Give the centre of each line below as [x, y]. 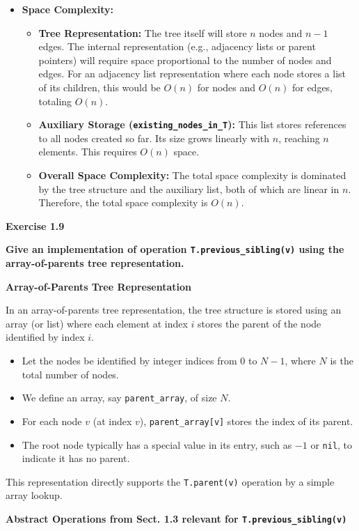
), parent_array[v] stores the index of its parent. [246, 421]
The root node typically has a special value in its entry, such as [157, 444]
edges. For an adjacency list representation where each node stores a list [192, 74]
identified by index [45, 337]
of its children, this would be [99, 87]
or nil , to [332, 444]
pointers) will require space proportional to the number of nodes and [185, 60]
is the [342, 360]
